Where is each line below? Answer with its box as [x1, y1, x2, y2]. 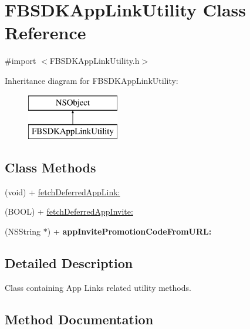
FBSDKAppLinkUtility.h [49, 55, 140, 67]
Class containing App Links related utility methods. [5, 281, 191, 293]
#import [5, 55, 36, 67]
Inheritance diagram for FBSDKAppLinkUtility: [5, 74, 178, 86]
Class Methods [5, 158, 96, 177]
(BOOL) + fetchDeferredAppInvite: [5, 205, 133, 218]
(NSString [5, 225, 41, 238]
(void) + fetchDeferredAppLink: [5, 185, 120, 198]
